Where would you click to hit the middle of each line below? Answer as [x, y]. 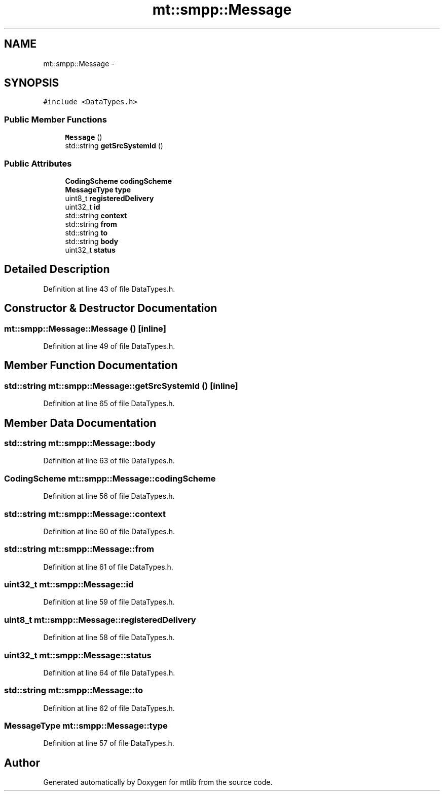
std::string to [86, 232]
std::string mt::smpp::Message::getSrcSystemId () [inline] [121, 386]
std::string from [91, 224]
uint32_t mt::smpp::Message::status [78, 655]
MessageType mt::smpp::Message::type [86, 726]
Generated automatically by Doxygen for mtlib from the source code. [158, 782]
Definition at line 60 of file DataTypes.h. [109, 531]
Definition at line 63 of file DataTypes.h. [109, 461]
